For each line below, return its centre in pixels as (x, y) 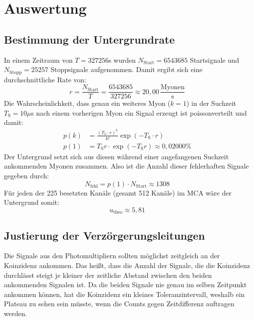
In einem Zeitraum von (38, 60)
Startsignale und (215, 60)
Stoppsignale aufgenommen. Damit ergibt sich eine (127, 69)
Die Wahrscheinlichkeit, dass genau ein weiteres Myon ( (87, 103)
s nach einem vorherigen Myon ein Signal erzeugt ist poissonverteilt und (139, 112)
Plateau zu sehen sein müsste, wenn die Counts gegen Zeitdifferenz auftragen (119, 304)
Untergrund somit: (32, 202)
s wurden (122, 60)
